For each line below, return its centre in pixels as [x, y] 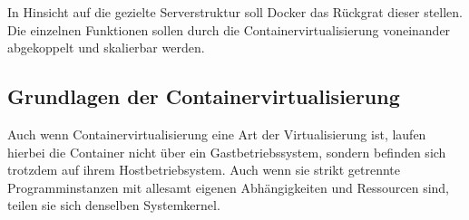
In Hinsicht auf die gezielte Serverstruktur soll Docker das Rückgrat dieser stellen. [235, 12]
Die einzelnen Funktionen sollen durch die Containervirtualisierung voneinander [229, 29]
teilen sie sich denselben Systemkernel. [114, 205]
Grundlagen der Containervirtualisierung [204, 96]
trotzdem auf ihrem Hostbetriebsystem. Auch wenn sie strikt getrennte [204, 170]
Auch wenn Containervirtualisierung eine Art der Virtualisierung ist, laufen [217, 134]
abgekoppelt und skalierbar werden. [106, 48]
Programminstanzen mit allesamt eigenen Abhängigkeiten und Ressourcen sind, [229, 187]
